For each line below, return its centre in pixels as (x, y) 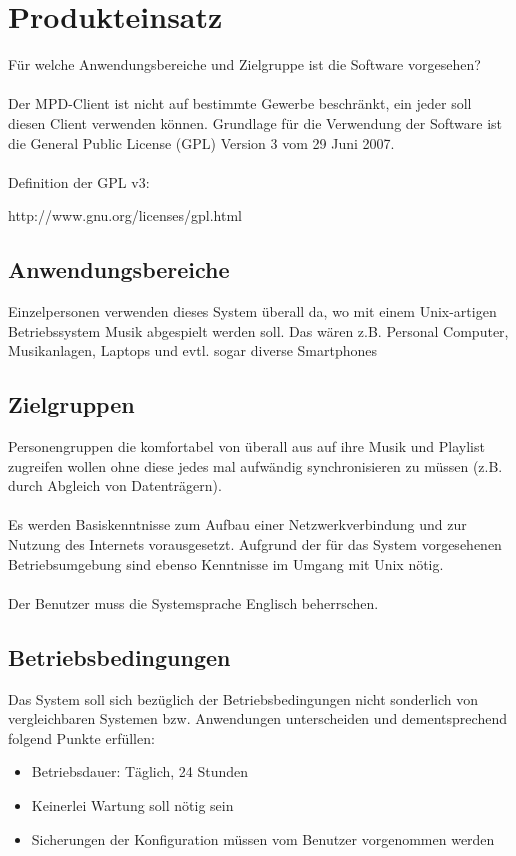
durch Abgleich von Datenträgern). (115, 485)
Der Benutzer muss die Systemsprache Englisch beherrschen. (193, 602)
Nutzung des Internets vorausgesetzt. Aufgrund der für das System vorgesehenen (255, 544)
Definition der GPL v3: (79, 181)
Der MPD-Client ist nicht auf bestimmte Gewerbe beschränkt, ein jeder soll (240, 103)
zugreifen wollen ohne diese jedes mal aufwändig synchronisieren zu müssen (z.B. (255, 465)
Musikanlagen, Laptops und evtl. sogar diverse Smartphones (193, 350)
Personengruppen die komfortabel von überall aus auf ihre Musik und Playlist (246, 446)
